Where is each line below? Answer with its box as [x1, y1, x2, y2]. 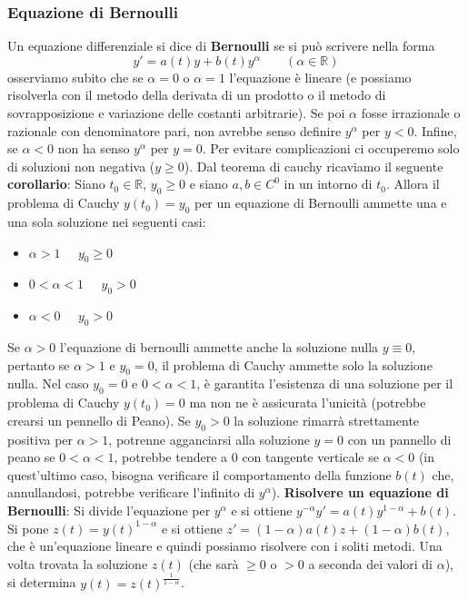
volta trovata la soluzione [7, 554, 148, 573]
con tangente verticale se [242, 447, 379, 466]
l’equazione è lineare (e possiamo [229, 67, 412, 86]
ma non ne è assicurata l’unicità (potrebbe [189, 393, 426, 412]
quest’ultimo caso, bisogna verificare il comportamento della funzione [7, 465, 392, 484]
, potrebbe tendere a [114, 447, 228, 466]
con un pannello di [347, 429, 452, 448]
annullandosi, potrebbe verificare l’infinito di [7, 483, 255, 502]
